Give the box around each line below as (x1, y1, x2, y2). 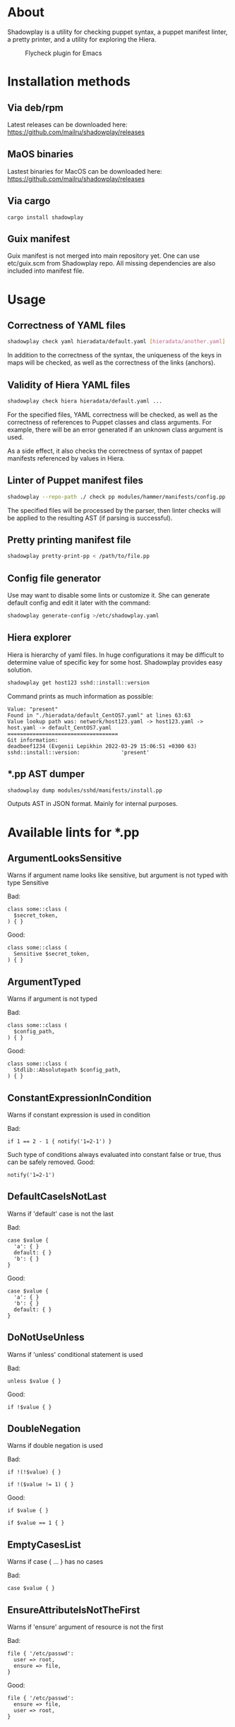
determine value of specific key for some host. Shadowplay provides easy (7, 658, 223, 666)
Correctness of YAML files (7, 319, 126, 331)
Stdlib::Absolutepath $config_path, (13, 1067, 121, 1074)
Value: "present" (7, 706, 59, 713)
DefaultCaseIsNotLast (7, 1191, 107, 1203)
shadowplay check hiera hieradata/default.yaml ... (7, 398, 162, 405)
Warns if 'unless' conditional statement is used (7, 1350, 143, 1358)
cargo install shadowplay (7, 213, 83, 221)
